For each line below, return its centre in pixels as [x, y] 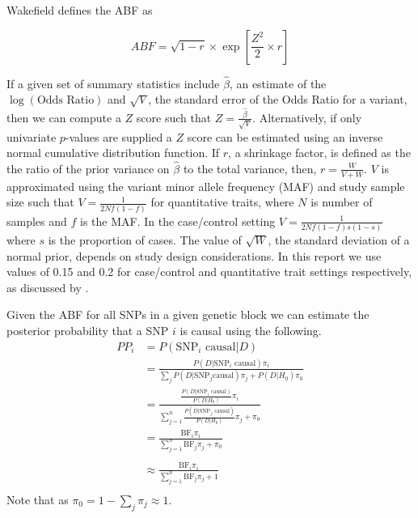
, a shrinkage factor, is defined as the [319, 153]
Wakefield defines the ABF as [80, 10]
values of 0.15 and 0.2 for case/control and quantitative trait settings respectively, [209, 272]
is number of [342, 202]
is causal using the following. [251, 330]
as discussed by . [48, 287]
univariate [32, 136]
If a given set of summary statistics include [113, 83]
